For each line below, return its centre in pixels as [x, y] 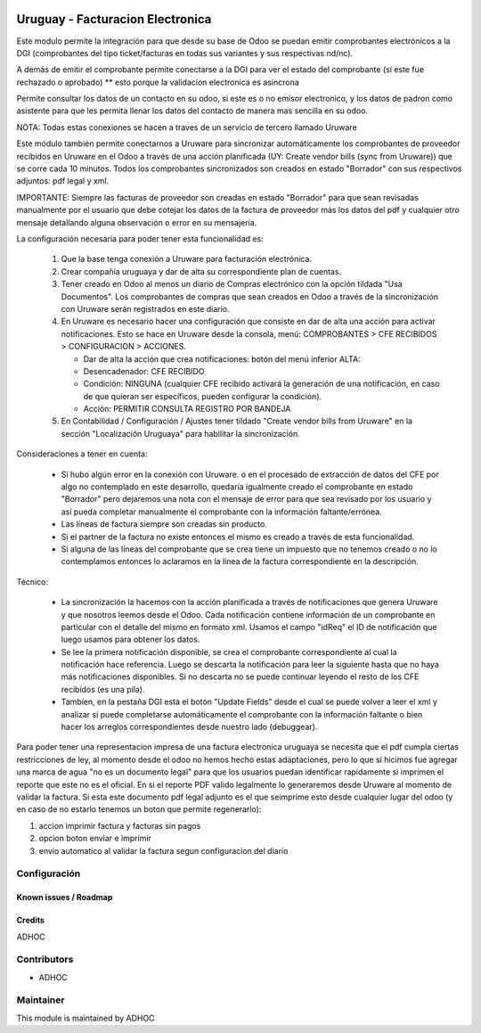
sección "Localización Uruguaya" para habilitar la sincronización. [180, 433]
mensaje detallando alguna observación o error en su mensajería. [137, 222]
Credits [30, 920]
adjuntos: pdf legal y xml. [63, 181]
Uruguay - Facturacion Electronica [114, 19]
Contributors [45, 960]
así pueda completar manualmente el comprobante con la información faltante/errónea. [221, 512]
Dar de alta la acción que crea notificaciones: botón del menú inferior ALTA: [222, 359]
